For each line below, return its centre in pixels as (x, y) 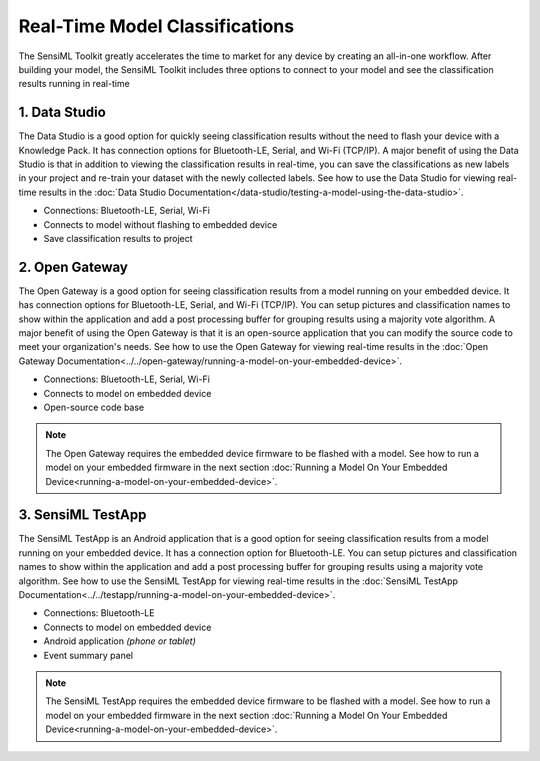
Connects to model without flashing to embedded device (160, 224)
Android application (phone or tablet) (120, 641)
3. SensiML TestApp (82, 515)
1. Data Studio (62, 112)
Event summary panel (88, 655)
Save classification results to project (118, 238)
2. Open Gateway (73, 266)
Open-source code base (94, 407)
